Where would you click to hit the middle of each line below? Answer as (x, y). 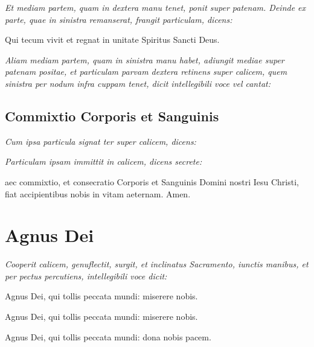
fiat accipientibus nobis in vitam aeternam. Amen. (98, 193)
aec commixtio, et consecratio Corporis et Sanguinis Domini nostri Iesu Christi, (152, 181)
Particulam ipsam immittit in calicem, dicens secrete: (104, 161)
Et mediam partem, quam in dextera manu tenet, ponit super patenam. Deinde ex (155, 7)
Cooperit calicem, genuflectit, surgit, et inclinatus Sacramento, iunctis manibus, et (157, 264)
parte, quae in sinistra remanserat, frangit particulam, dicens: (119, 19)
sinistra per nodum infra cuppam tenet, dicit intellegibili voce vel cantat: (138, 83)
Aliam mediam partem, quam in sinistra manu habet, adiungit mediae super (145, 59)
